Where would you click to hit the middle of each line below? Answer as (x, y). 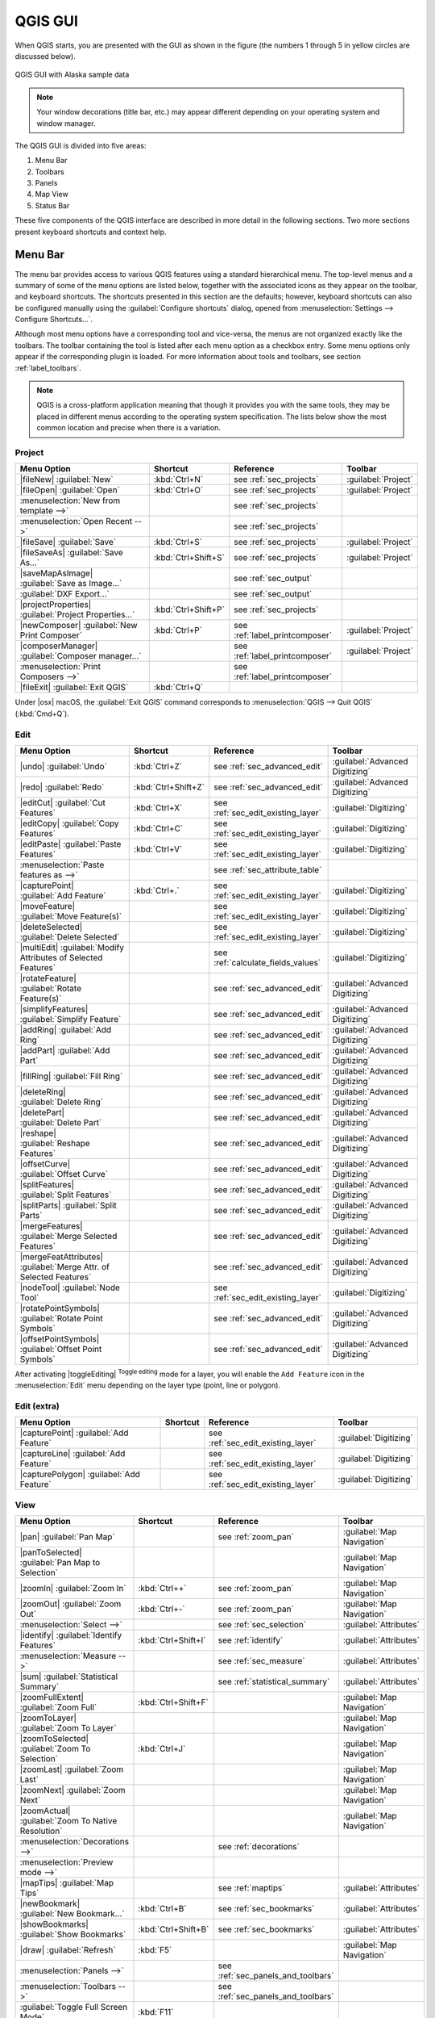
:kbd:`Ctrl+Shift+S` (189, 558)
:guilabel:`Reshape (55, 1143)
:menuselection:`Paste (62, 865)
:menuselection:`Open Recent (76, 521)
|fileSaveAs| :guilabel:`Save (72, 553)
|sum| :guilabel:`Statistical (69, 1677)
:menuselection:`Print (60, 667)
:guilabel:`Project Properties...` (77, 615)
